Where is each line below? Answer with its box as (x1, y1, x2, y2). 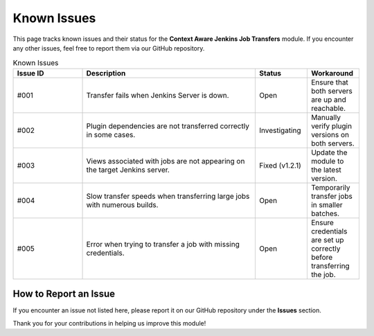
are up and (310, 94, 346, 104)
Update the (310, 148, 348, 157)
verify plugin (310, 121, 353, 131)
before (310, 252, 333, 262)
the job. (310, 269, 336, 279)
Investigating (259, 125, 301, 135)
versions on (310, 130, 350, 139)
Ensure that (310, 77, 349, 87)
